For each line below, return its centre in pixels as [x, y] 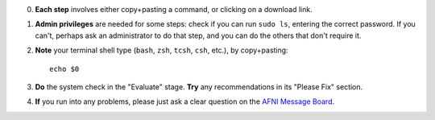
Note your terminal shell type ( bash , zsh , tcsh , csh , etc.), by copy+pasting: [162, 50]
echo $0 [64, 69]
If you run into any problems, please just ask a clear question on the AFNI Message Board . [185, 101]
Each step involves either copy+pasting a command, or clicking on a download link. [174, 9]
